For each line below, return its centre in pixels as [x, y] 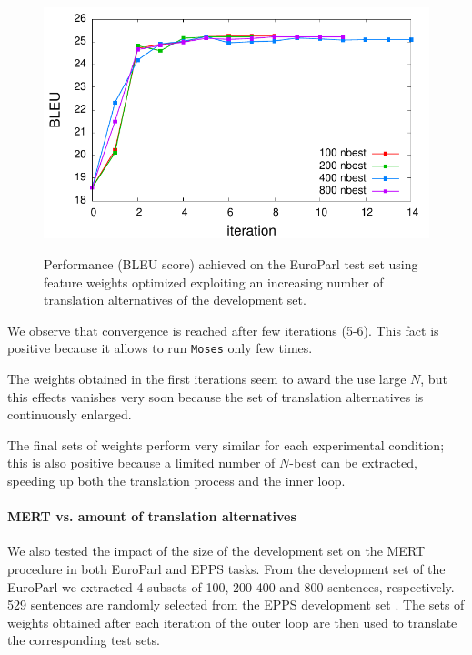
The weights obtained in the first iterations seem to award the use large [207, 379]
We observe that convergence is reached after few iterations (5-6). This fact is [223, 330]
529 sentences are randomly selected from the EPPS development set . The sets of [236, 605]
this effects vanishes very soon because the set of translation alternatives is [216, 396]
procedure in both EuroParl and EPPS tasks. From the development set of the [226, 568]
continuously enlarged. [70, 414]
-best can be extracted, [353, 463]
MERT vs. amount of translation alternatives [152, 516]
